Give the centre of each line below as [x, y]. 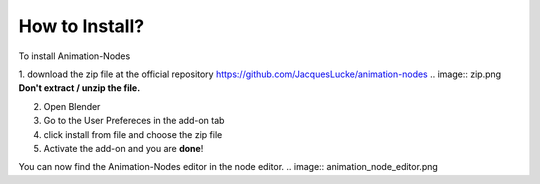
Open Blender [72, 106]
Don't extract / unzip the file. [79, 88]
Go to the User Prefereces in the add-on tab [134, 121]
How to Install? [81, 26]
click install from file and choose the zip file [133, 134]
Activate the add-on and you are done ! [123, 148]
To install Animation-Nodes [74, 56]
